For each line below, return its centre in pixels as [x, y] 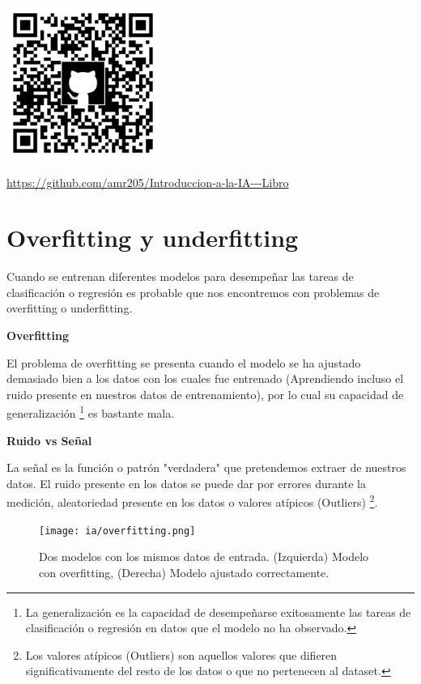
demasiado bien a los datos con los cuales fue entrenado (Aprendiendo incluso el [205, 378]
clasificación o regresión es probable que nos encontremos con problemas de [193, 292]
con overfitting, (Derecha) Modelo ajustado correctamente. [184, 572]
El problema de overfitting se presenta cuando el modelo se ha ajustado [184, 362]
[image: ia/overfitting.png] [117, 531]
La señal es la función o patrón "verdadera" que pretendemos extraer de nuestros [206, 467]
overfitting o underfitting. [70, 308]
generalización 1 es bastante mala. [91, 412]
